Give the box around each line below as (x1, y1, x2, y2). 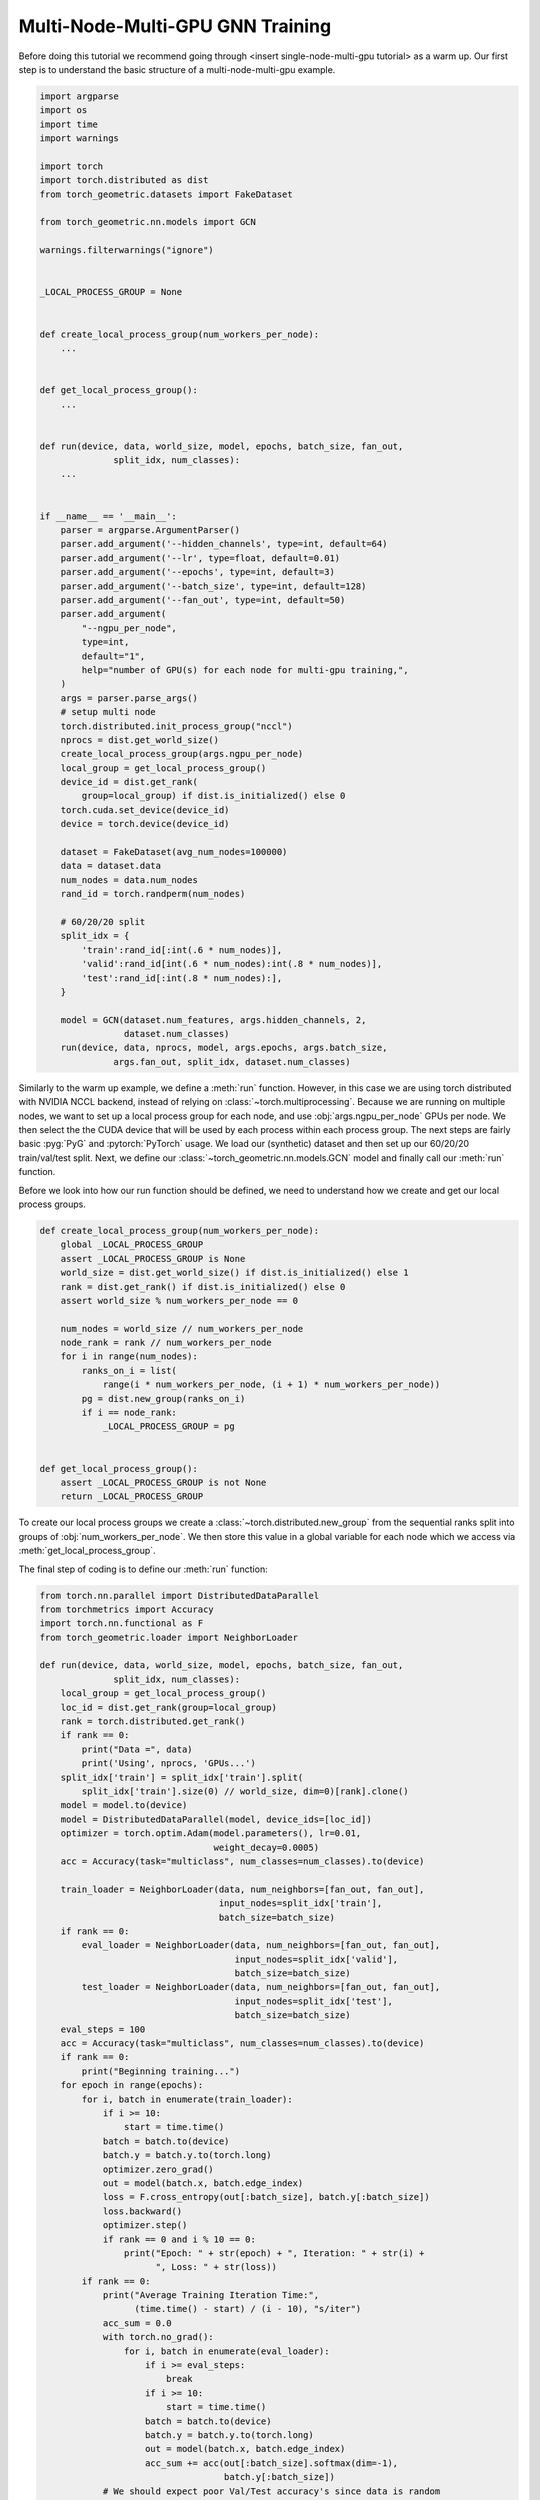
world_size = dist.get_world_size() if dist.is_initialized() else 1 (60, 1267, 409, 1279)
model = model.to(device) (60, 1800, 188, 1811)
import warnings (39, 133, 120, 144)
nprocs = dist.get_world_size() (60, 734, 220, 745)
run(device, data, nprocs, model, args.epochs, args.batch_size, (60, 1042, 388, 1054)
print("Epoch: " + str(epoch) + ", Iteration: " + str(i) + (123, 2247, 425, 2259)
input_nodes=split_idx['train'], (218, 1898, 383, 1909)
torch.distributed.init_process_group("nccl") (60, 720, 294, 732)
